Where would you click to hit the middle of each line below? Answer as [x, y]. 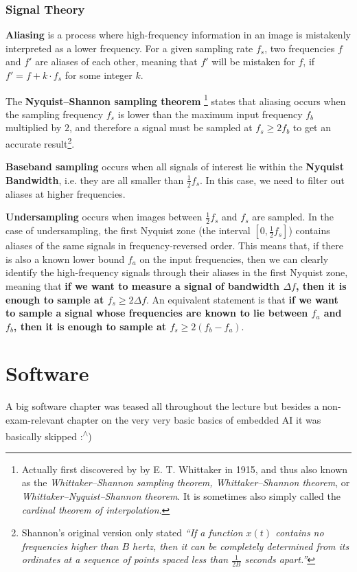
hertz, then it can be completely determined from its [241, 546]
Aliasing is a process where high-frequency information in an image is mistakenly [178, 35]
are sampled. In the [293, 217]
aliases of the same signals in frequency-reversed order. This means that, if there [174, 245]
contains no [300, 533]
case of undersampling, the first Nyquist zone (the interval [128, 230]
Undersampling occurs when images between [104, 217]
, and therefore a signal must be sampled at [161, 127]
